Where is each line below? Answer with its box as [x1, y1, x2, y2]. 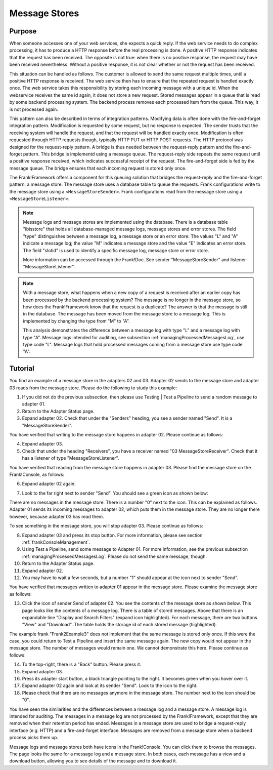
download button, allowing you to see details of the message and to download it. [9, 758, 177, 764]
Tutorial [9, 364, 35, 373]
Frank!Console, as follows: [9, 471, 65, 477]
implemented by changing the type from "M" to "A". [23, 318, 130, 324]
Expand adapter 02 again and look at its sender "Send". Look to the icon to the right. [22, 682, 198, 688]
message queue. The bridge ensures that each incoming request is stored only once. [9, 165, 187, 171]
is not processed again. [9, 106, 58, 112]
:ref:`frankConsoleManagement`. [22, 539, 90, 545]
